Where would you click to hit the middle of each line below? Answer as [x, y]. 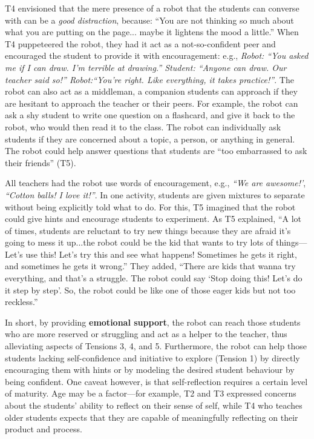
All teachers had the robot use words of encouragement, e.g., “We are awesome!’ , [155, 183]
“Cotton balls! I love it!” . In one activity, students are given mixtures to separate [155, 194]
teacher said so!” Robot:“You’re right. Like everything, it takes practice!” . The [149, 79]
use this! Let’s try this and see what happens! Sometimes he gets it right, [161, 254]
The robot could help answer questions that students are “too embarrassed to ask [156, 151]
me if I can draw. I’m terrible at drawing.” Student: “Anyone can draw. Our [146, 67]
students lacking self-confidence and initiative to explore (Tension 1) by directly [152, 357]
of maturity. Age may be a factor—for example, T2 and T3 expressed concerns [151, 393]
